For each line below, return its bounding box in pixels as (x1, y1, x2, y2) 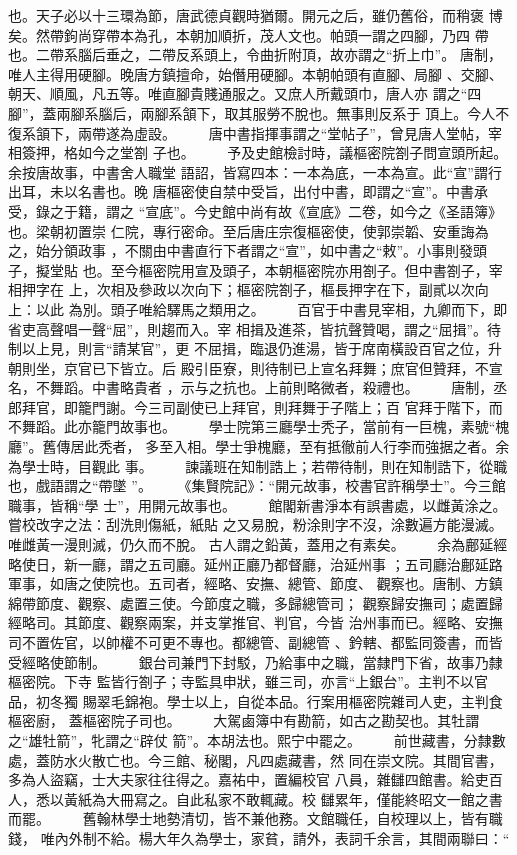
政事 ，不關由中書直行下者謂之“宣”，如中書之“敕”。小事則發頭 (77, 240, 488, 261)
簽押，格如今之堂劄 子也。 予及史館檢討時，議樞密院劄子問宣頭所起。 (21, 142, 508, 163)
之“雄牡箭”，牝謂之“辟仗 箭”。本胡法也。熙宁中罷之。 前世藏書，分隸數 (8, 729, 506, 750)
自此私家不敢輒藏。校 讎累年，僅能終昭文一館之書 (175, 788, 503, 809)
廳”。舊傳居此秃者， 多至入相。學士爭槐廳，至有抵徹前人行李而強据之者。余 (8, 436, 510, 457)
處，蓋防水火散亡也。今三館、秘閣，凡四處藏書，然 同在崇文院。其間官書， (8, 749, 503, 770)
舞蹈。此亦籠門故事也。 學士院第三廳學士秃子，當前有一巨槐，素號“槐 (21, 416, 510, 437)
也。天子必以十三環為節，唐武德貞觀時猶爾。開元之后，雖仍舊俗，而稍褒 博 (8, 5, 503, 25)
